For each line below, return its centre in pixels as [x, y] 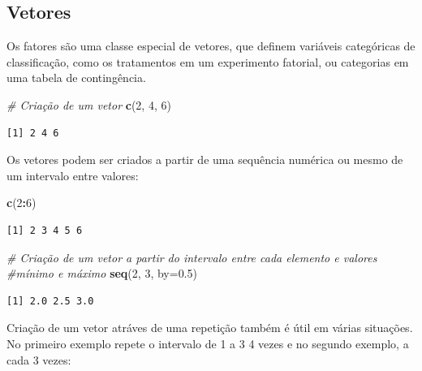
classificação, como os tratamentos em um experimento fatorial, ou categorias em [208, 61]
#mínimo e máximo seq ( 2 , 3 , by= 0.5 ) [102, 273]
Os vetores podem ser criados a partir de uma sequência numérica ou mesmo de [205, 160]
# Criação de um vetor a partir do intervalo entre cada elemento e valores [192, 257]
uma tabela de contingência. [76, 78]
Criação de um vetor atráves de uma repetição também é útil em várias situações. [210, 328]
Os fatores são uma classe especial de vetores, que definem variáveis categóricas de [211, 46]
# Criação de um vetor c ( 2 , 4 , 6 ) [89, 104]
